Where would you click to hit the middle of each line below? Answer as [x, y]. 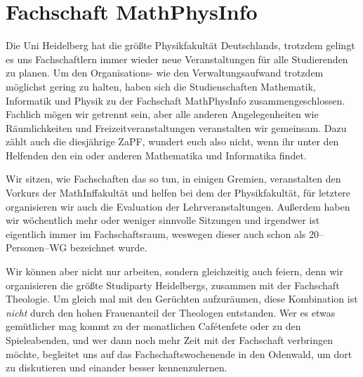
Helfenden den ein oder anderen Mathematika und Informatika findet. [156, 155]
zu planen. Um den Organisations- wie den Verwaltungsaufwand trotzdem [165, 73]
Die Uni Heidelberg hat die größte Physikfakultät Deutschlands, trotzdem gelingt [180, 45]
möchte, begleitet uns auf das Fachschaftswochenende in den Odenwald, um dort [179, 353]
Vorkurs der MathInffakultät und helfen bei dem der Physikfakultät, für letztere [178, 193]
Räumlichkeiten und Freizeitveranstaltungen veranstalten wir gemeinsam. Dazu [176, 127]
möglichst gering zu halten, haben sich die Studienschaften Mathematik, [161, 86]
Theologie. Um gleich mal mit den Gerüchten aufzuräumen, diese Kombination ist [182, 299]
